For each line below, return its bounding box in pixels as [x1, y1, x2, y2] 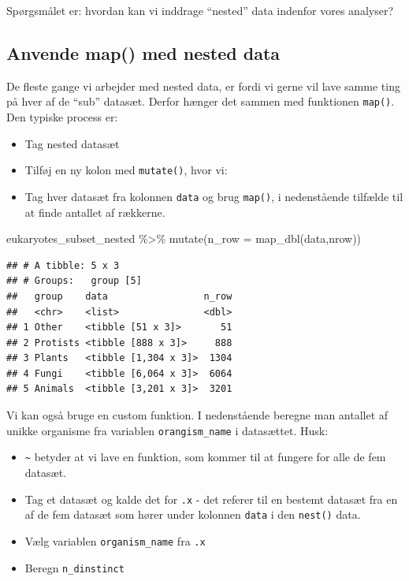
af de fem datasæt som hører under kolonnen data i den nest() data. [24, 506, 361, 523]
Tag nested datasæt [24, 135, 120, 151]
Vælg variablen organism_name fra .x [24, 532, 206, 549]
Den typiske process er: [6, 109, 118, 125]
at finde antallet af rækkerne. [24, 203, 165, 220]
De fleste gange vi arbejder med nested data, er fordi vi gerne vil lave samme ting [6, 77, 400, 94]
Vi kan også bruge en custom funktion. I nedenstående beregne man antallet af [6, 407, 389, 423]
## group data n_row [6, 290, 232, 302]
